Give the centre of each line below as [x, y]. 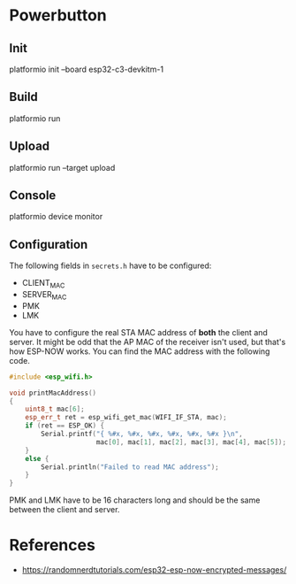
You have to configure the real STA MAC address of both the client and [138, 332]
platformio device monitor [56, 217]
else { [37, 458]
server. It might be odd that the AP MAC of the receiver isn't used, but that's [148, 342]
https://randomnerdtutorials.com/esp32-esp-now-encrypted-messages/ [154, 570]
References [52, 546]
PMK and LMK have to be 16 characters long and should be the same [135, 500]
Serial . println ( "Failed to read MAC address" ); [130, 467]
